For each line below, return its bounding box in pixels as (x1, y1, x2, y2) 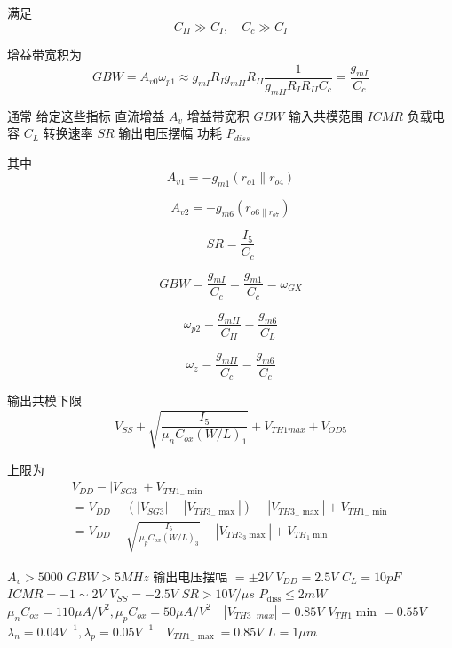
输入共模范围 (288, 106, 363, 124)
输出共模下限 (7, 391, 82, 410)
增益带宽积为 (7, 45, 82, 64)
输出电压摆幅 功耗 (118, 124, 223, 142)
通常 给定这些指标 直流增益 (7, 106, 165, 124)
